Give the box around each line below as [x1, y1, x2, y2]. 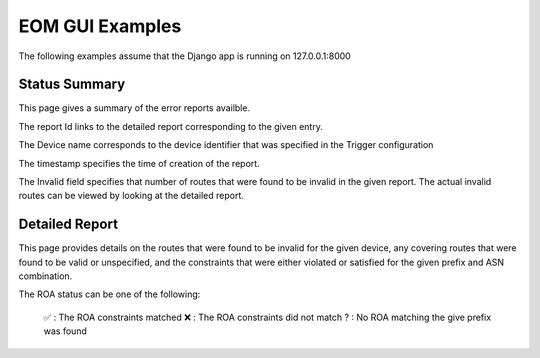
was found [43, 325, 87, 337]
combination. [18, 270, 73, 282]
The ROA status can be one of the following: [18, 288, 201, 300]
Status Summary [18, 76, 126, 93]
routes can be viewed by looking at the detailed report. [18, 190, 245, 202]
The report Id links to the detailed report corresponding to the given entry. [18, 120, 324, 132]
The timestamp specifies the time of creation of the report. [18, 157, 260, 169]
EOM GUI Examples [18, 15, 182, 37]
